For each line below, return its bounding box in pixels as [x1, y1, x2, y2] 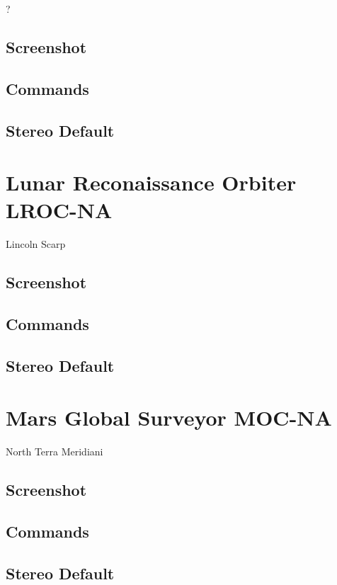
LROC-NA [6, 195, 113, 225]
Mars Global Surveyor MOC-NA [6, 403, 332, 432]
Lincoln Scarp [6, 237, 66, 251]
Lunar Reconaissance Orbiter [6, 168, 297, 197]
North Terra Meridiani [6, 444, 103, 459]
